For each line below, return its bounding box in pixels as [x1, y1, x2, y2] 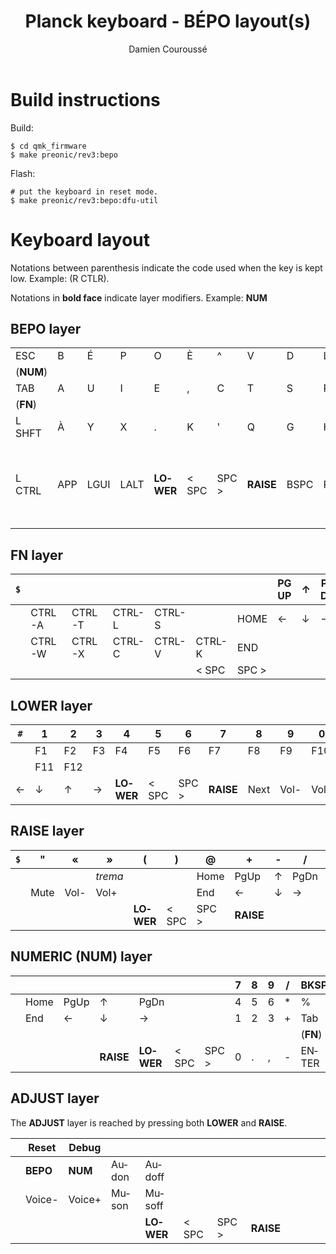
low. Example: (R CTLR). [10, 272, 110, 284]
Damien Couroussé [128, 43, 208, 55]
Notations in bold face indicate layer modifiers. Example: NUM [10, 291, 268, 304]
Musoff [144, 1186, 165, 1212]
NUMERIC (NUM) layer [10, 948, 153, 965]
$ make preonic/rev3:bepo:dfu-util [10, 195, 159, 205]
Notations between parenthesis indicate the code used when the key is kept [10, 261, 323, 274]
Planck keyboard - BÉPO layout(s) [24, 10, 312, 33]
